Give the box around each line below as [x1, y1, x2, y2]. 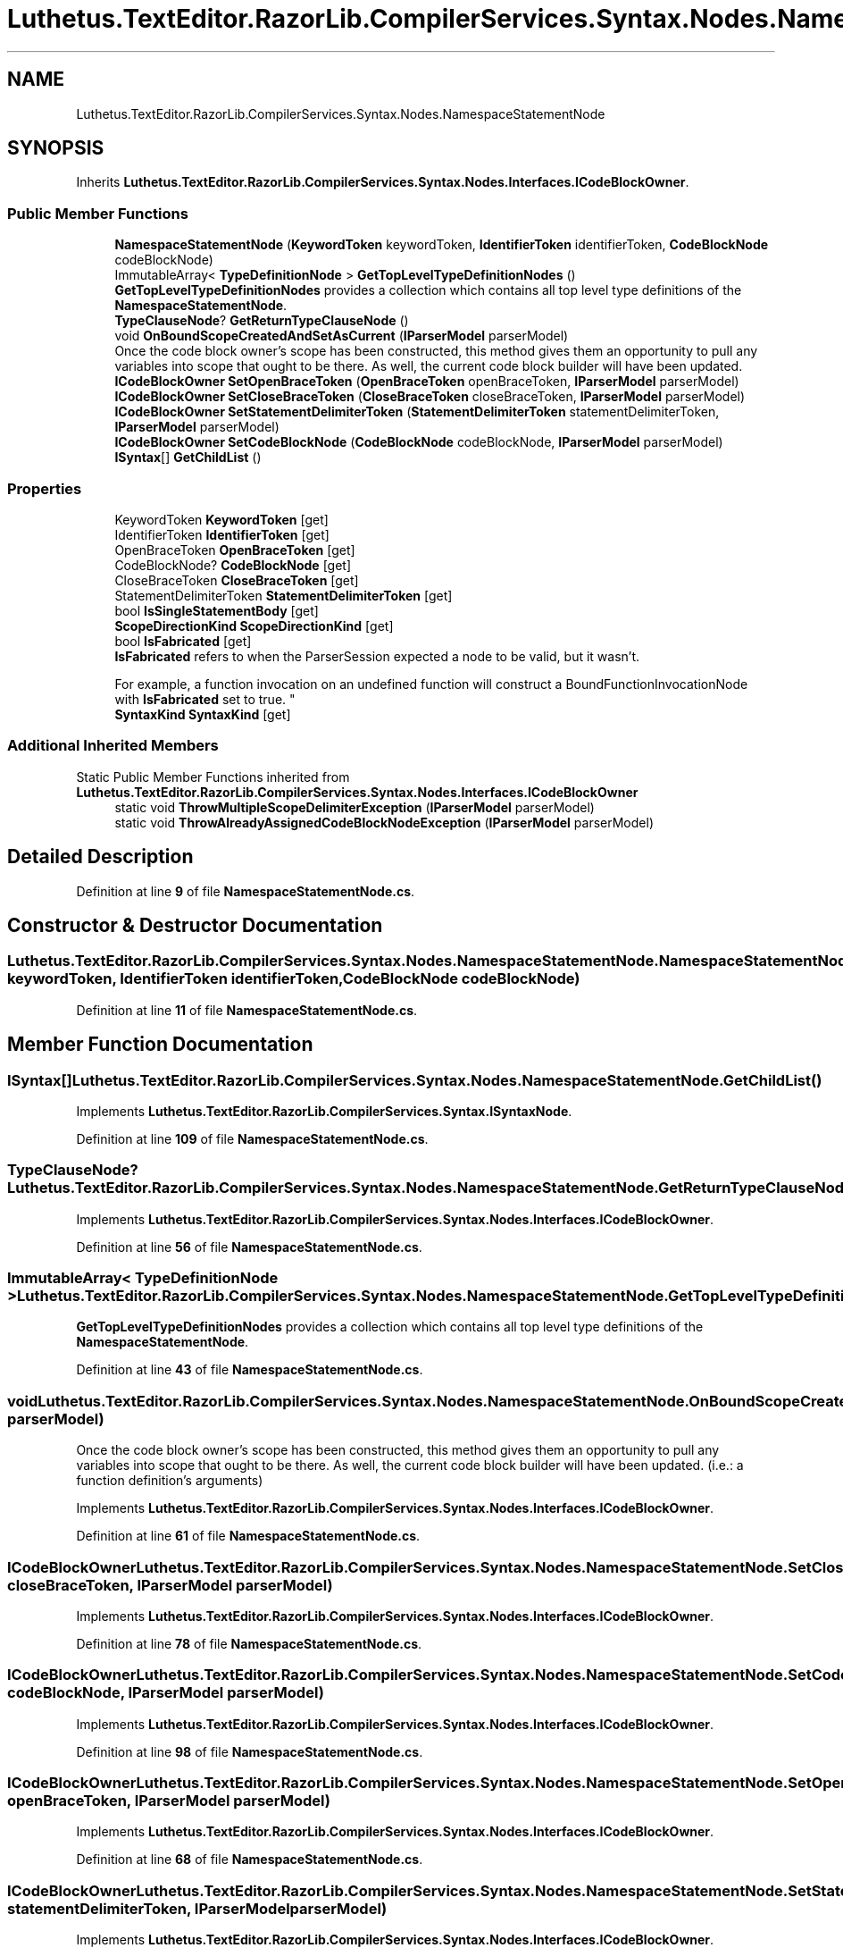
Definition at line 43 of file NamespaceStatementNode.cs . [76, 1362, 423, 1378]
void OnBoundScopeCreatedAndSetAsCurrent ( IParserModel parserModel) [114, 328, 569, 344]
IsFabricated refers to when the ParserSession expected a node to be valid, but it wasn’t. [114, 648, 640, 664]
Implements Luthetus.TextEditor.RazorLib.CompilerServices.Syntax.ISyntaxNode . [76, 1103, 572, 1119]
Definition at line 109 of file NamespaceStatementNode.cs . [76, 1130, 429, 1146]
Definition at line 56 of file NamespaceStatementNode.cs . [76, 1238, 422, 1255]
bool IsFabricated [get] [114, 633, 252, 649]
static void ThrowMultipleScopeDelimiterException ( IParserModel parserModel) [114, 799, 595, 815]
